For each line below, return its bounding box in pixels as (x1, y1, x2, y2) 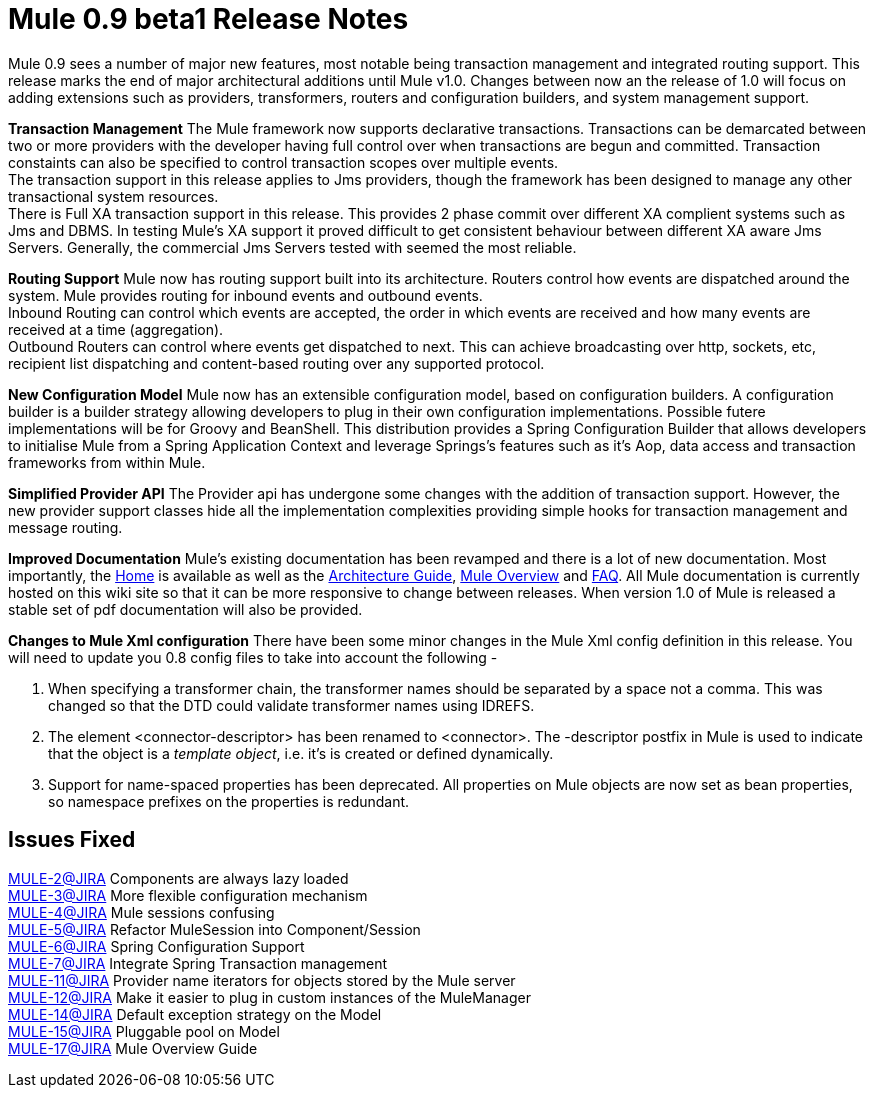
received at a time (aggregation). (8, 320, 224, 338)
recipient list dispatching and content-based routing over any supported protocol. (8, 354, 545, 372)
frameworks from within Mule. (8, 453, 206, 471)
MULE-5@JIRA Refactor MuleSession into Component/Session (8, 920, 421, 938)
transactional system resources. (8, 187, 219, 205)
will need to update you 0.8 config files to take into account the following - (8, 648, 498, 666)
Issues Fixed (8, 827, 136, 853)
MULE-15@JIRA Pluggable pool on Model (8, 1022, 280, 1040)
